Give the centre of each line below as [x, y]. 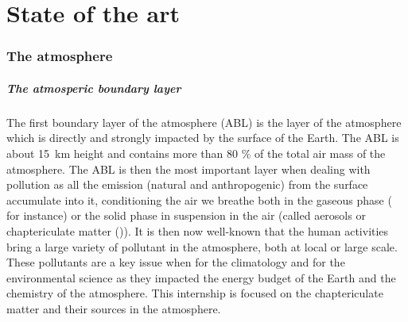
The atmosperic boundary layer [94, 88]
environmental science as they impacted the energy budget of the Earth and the [201, 277]
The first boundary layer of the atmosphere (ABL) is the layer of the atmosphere [204, 122]
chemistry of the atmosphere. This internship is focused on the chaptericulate [195, 293]
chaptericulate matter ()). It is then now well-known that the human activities [198, 230]
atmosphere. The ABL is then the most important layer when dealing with [188, 169]
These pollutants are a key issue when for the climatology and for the [176, 262]
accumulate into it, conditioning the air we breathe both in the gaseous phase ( [199, 199]
